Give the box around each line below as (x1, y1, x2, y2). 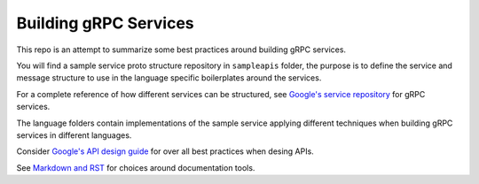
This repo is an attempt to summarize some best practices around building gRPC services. (16, 44, 346, 55)
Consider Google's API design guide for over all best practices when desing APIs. (16, 146, 314, 157)
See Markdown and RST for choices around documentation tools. (16, 162, 255, 172)
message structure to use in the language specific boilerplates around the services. (16, 73, 322, 83)
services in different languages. (16, 129, 132, 141)
